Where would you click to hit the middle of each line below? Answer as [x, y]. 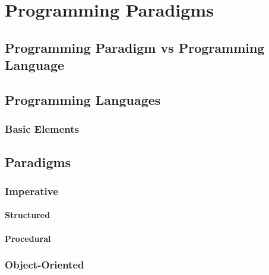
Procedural [28, 238]
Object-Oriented [45, 265]
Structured [28, 215]
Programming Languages [83, 99]
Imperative [31, 191]
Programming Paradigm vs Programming [135, 47]
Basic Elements [42, 129]
